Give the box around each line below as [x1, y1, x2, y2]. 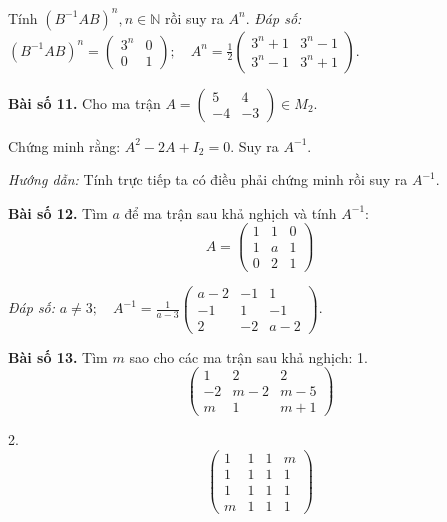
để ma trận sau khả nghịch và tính [124, 202, 337, 223]
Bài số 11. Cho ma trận [8, 92, 161, 113]
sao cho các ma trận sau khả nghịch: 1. [129, 346, 368, 367]
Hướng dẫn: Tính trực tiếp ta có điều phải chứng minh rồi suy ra [8, 169, 408, 190]
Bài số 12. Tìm [8, 202, 108, 223]
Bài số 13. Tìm [8, 346, 108, 367]
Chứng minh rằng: [8, 135, 121, 156]
